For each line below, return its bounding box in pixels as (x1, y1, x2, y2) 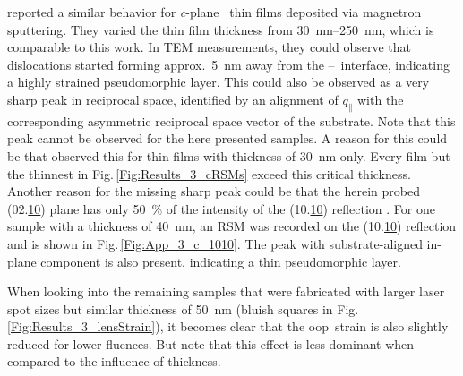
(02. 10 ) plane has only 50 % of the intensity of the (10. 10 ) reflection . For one (7, 199, 435, 218)
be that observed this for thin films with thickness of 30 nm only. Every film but (7, 146, 450, 165)
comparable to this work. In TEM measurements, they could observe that (7, 38, 411, 56)
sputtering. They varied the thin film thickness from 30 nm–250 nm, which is (7, 20, 434, 38)
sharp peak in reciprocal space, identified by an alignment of (7, 90, 339, 108)
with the (357, 90, 404, 108)
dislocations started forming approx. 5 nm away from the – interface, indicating (7, 55, 450, 73)
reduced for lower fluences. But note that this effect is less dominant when (7, 334, 415, 353)
